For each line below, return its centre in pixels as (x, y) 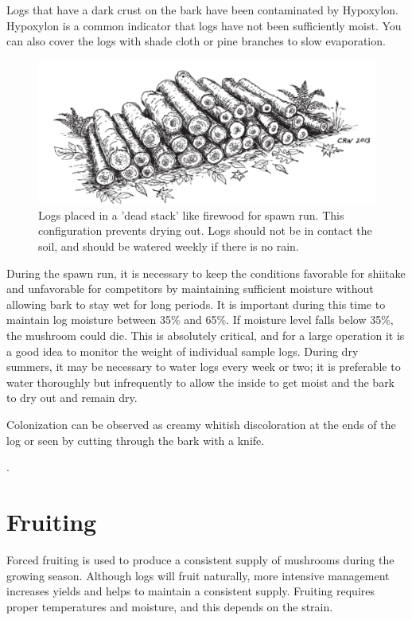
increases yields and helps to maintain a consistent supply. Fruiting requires (190, 591)
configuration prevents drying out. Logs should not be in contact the (205, 230)
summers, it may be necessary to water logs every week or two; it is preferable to (204, 367)
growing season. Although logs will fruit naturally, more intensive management (198, 575)
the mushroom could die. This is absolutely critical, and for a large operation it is (206, 335)
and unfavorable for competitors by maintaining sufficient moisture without (190, 289)
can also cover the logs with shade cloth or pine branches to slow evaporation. (196, 41)
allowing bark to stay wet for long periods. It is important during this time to (196, 304)
